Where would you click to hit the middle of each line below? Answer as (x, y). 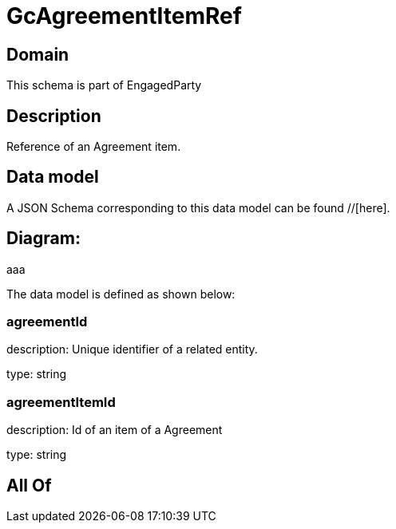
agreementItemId (61, 402)
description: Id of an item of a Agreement (115, 430)
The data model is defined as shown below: (121, 294)
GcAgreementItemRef (124, 16)
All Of (29, 485)
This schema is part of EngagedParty (104, 85)
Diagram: (44, 239)
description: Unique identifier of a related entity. (132, 349)
